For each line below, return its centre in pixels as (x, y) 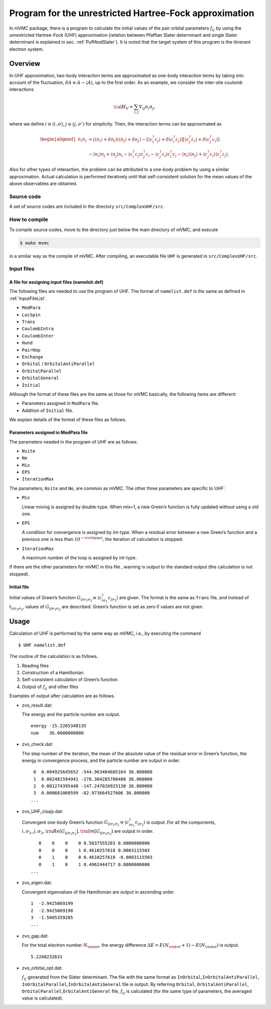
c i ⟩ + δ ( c (201, 140)
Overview (25, 64)
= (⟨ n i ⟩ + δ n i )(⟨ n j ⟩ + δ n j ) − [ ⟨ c (121, 140)
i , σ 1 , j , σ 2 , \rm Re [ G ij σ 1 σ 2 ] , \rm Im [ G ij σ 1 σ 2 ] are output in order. (88, 832)
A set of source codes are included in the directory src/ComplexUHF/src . (87, 206)
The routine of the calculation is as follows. (54, 656)
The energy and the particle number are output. (71, 714)
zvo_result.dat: (37, 705)
